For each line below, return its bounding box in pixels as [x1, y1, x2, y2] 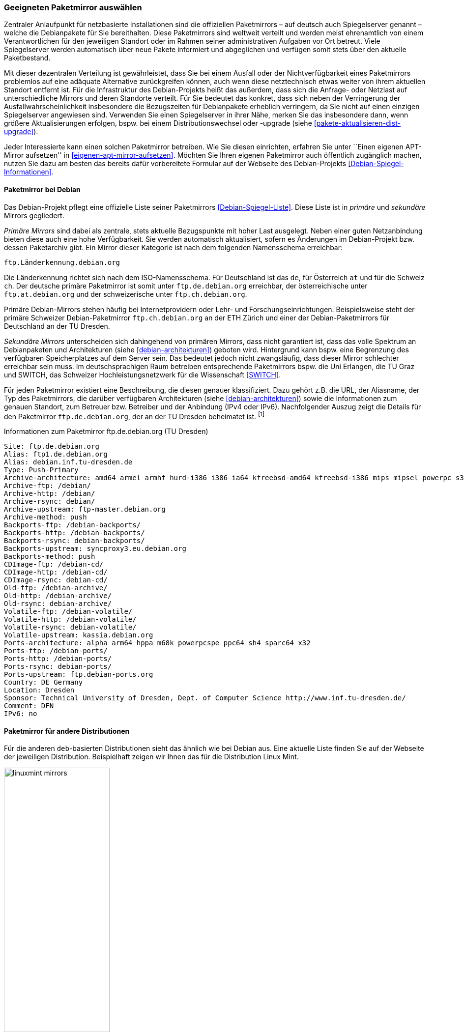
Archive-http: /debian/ [4, 489, 95, 498]
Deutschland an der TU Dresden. [4, 321, 110, 330]
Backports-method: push [4, 552, 95, 561]
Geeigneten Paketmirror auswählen [4, 2, 142, 12]
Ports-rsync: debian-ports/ [4, 662, 112, 671]
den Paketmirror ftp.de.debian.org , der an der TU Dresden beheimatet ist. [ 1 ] [4, 410, 265, 421]
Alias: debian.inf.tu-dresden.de [4, 458, 133, 466]
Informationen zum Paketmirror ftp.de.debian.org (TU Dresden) [4, 427, 208, 436]
